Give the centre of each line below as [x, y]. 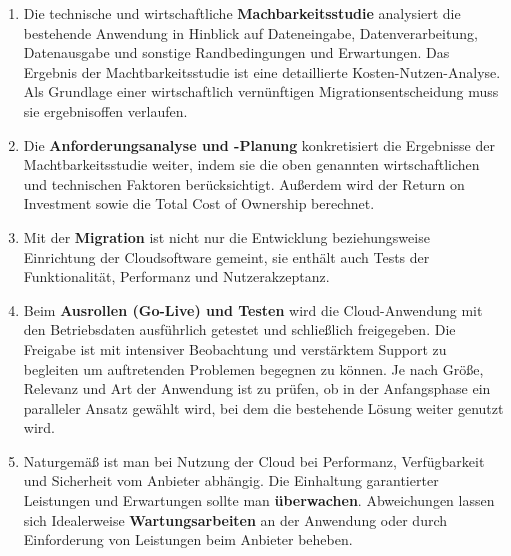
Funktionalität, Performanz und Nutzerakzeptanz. [176, 276]
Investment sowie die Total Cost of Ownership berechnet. [199, 203]
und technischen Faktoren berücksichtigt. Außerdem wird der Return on [244, 183]
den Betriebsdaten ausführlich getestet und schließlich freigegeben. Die [239, 329]
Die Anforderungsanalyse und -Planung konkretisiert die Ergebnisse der [259, 144]
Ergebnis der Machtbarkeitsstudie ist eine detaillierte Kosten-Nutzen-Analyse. [262, 71]
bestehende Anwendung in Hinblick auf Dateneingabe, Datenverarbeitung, [250, 32]
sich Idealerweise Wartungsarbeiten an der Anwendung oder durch [235, 519]
